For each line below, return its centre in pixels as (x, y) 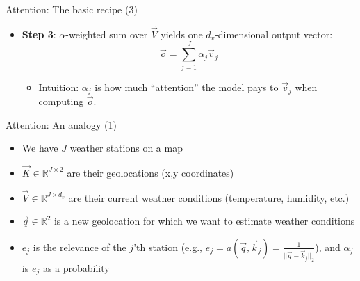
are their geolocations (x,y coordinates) (150, 172)
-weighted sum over (107, 34)
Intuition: (59, 87)
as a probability (76, 267)
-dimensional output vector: (274, 34)
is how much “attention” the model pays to (187, 87)
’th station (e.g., (168, 247)
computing (61, 101)
